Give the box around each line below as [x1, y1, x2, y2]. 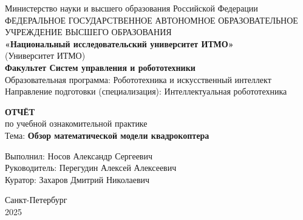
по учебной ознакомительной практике [5, 117, 148, 130]
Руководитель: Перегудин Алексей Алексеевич [5, 161, 177, 174]
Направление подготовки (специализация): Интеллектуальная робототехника [5, 85, 287, 98]
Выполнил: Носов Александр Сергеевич [5, 149, 152, 162]
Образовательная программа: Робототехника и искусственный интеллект [5, 73, 271, 85]
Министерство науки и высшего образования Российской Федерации [5, 2, 258, 14]
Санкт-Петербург [5, 193, 67, 206]
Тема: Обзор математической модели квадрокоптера [5, 128, 209, 141]
